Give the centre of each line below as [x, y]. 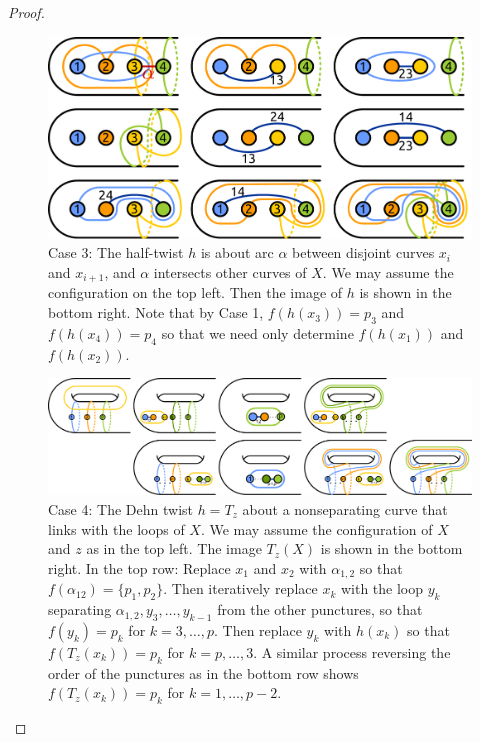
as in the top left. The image [174, 548]
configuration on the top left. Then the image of [195, 292]
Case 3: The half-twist [116, 252]
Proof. [26, 12]
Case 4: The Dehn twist [120, 509]
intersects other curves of [230, 272]
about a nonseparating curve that [345, 509]
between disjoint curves [363, 252]
